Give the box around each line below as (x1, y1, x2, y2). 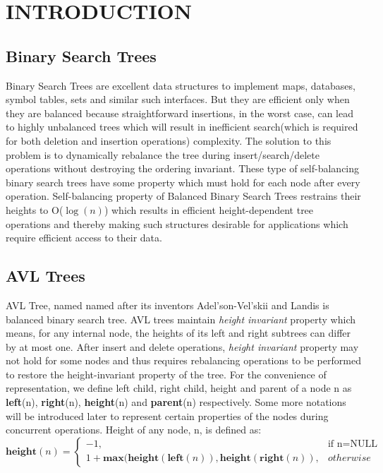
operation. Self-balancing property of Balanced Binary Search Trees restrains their (6, 188, 361, 203)
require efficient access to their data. (6, 230, 162, 245)
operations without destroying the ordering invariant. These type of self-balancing (6, 161, 360, 176)
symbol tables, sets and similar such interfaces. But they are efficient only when (6, 92, 350, 107)
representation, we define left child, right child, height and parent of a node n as (6, 381, 352, 395)
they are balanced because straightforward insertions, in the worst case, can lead (6, 105, 354, 120)
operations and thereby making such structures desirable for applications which (6, 216, 348, 231)
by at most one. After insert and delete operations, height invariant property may (6, 339, 359, 354)
